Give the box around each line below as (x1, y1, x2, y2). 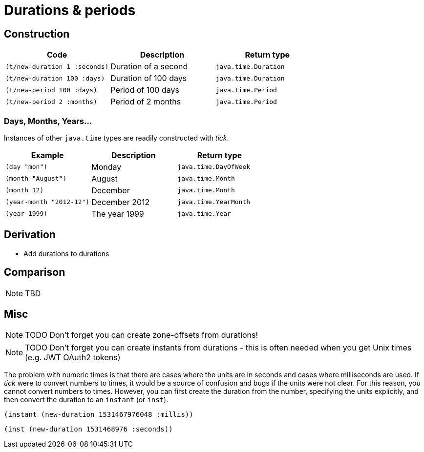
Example (31, 150, 64, 160)
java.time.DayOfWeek (177, 163, 251, 171)
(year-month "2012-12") (5, 198, 90, 206)
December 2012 (91, 197, 150, 207)
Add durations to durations (23, 249, 109, 258)
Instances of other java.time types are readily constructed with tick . (4, 133, 229, 142)
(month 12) (5, 186, 44, 194)
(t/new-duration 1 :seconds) (5, 62, 109, 70)
